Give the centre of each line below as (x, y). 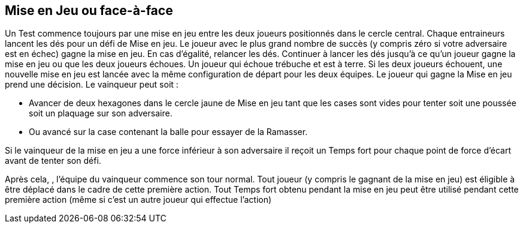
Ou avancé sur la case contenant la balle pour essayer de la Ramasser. (168, 132)
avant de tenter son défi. (53, 161)
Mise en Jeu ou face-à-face (89, 10)
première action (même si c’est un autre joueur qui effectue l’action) (138, 200)
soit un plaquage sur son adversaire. (101, 113)
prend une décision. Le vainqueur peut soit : (92, 85)
